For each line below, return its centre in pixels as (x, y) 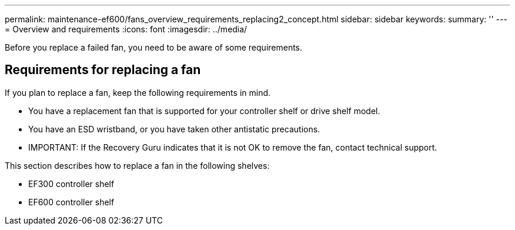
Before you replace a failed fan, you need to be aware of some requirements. (154, 47)
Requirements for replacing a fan (103, 70)
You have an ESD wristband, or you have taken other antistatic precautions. (174, 129)
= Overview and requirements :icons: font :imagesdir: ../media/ (126, 29)
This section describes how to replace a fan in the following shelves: (137, 165)
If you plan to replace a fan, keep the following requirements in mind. (138, 92)
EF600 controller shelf (71, 202)
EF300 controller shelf (71, 184)
